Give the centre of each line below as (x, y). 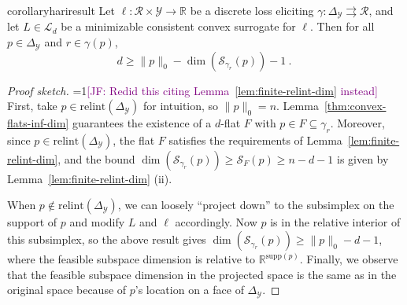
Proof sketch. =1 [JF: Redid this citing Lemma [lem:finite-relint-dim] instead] (192, 90)
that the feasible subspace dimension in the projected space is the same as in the (202, 274)
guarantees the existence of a (142, 123)
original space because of (67, 290)
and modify (97, 222)
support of (32, 222)
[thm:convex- (355, 106)
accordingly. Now (216, 222)
